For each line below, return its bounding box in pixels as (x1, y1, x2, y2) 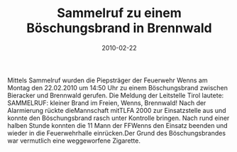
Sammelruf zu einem (56, 5, 182, 21)
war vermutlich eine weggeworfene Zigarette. (7, 136, 140, 145)
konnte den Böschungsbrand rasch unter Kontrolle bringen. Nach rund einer (7, 114, 230, 122)
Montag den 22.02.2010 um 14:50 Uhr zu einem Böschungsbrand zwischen (7, 83, 228, 92)
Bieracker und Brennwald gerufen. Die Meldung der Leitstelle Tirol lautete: (7, 91, 224, 99)
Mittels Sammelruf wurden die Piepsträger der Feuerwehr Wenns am (7, 76, 208, 85)
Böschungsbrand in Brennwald (26, 20, 212, 36)
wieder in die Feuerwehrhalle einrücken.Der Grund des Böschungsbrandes (7, 129, 226, 137)
